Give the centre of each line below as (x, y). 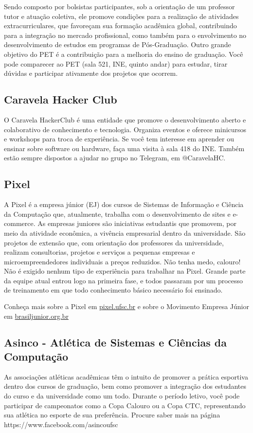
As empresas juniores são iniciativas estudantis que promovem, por (137, 223)
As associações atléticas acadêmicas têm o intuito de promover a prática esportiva (126, 376)
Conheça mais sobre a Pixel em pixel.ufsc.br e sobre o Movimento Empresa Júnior (126, 306)
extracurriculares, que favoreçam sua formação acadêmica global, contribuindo (120, 26)
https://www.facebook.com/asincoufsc (61, 424)
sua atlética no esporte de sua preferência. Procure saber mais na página (112, 415)
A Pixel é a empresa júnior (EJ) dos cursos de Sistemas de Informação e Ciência (124, 204)
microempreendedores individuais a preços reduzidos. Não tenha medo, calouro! (122, 261)
